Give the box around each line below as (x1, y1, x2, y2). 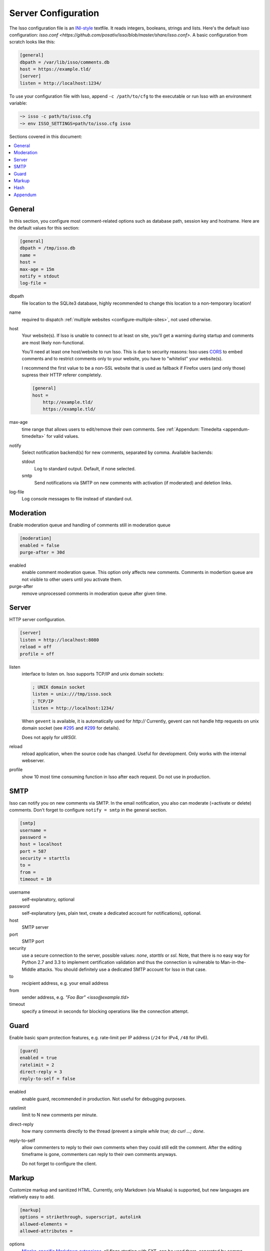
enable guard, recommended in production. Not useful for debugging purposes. (21, 1096, 186, 1102)
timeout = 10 (19, 876, 52, 882)
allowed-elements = (19, 1221, 67, 1227)
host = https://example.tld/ (19, 67, 91, 72)
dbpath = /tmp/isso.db (19, 245, 75, 251)
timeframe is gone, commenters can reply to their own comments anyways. (21, 1151, 177, 1157)
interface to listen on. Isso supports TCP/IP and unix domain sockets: (21, 671, 164, 677)
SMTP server (21, 924, 49, 930)
